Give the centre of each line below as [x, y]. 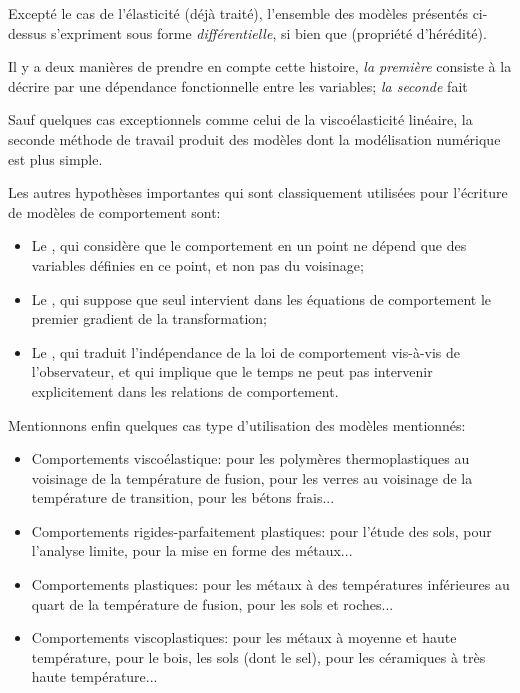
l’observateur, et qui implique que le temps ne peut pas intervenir [232, 371]
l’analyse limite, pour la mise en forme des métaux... [192, 550]
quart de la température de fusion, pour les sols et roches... [212, 603]
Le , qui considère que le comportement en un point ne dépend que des [249, 245]
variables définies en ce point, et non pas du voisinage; [197, 264]
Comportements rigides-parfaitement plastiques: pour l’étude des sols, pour [261, 530]
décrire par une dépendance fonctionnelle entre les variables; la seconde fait [238, 85]
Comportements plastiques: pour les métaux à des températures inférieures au [270, 584]
